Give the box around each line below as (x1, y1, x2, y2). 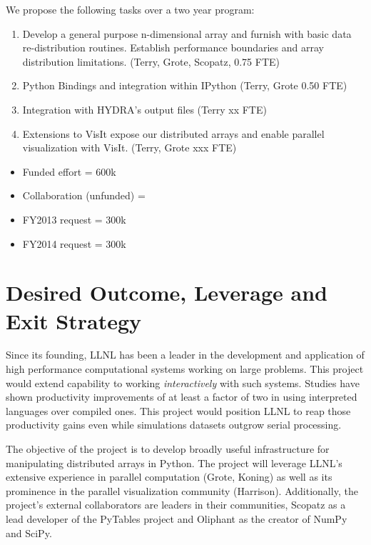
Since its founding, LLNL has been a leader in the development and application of (6, 347, 365, 362)
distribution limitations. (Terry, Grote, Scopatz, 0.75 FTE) (22, 54, 280, 69)
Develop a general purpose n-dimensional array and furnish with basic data (22, 26, 352, 41)
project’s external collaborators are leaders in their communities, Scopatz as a (6, 497, 346, 512)
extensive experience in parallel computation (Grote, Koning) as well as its (6, 469, 332, 484)
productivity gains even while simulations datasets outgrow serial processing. (6, 417, 342, 432)
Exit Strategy (6, 306, 142, 335)
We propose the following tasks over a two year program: (6, 2, 255, 16)
